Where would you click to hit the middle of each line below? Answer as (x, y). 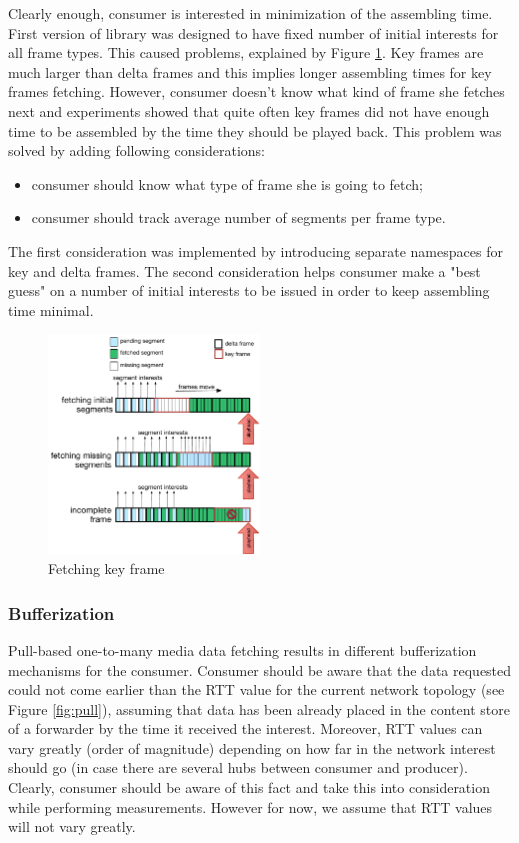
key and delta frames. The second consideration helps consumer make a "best (244, 270)
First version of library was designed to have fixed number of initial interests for (253, 32)
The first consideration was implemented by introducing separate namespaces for (255, 250)
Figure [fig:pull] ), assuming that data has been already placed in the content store (259, 708)
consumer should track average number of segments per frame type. (238, 217)
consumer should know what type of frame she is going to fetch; (227, 183)
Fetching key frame (106, 568)
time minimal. (51, 309)
